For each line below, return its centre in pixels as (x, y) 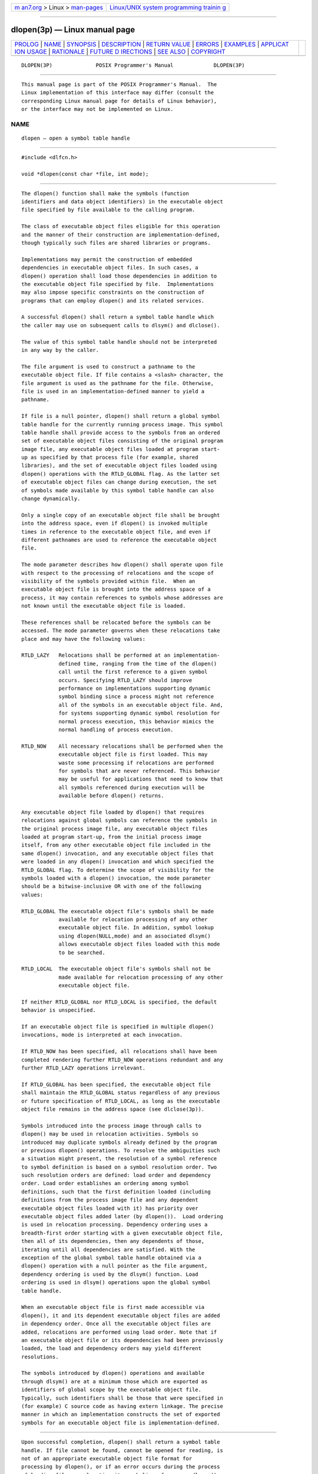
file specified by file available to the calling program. (108, 210)
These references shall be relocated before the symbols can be (116, 622)
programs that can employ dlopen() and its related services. (113, 300)
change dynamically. (51, 499)
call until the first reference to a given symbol (133, 672)
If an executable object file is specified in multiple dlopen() (118, 1027)
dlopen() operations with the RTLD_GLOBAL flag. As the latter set (121, 474)
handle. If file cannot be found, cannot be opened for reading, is (122, 1450)
